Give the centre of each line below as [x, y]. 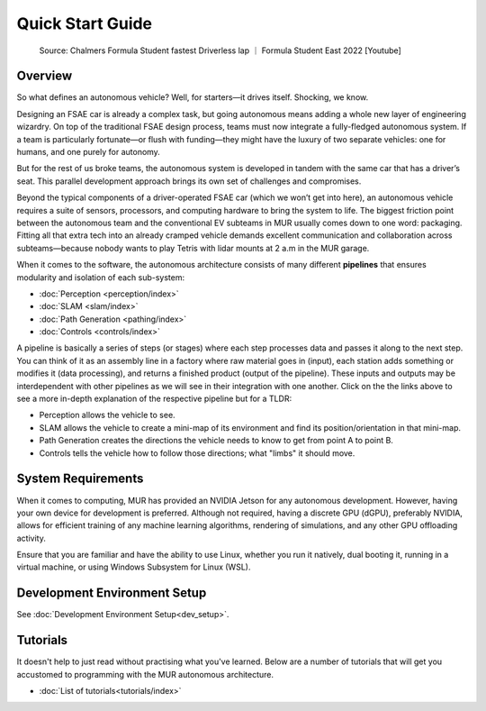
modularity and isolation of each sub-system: [100, 277]
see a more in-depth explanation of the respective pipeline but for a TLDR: [154, 399]
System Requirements [80, 479]
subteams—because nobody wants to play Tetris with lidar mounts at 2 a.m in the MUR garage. [193, 248]
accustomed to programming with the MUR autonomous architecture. [145, 674]
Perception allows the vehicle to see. [107, 415]
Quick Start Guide [85, 23]
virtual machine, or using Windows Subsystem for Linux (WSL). [134, 567]
